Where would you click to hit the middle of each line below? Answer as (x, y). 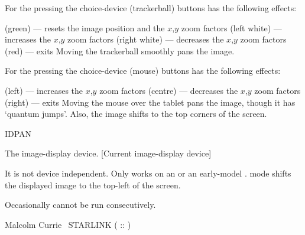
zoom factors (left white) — (231, 27)
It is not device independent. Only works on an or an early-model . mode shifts (148, 173)
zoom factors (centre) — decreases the (169, 90)
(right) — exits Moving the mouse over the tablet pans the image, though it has (150, 102)
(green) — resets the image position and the (85, 27)
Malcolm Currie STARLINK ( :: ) (68, 224)
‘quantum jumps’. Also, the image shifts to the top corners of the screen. (136, 114)
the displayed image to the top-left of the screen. (93, 185)
